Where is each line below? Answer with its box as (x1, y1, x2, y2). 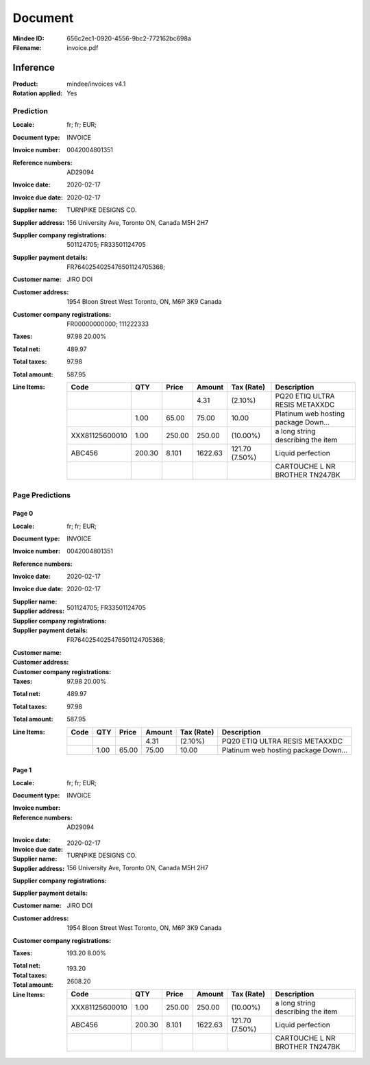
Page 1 (12, 766, 32, 774)
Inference (12, 62, 55, 73)
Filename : (12, 43, 42, 51)
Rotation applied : (12, 89, 63, 97)
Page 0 (12, 510, 34, 518)
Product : (12, 80, 38, 88)
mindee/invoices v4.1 (66, 80, 126, 88)
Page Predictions (12, 490, 71, 500)
